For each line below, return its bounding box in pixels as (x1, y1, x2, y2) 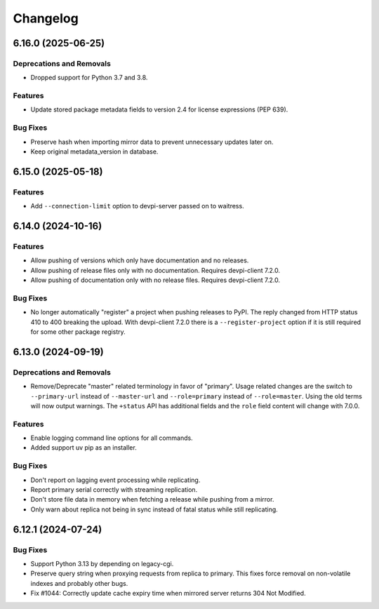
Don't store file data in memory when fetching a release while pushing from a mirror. (30, 495, 274, 504)
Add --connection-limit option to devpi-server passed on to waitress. (30, 202, 245, 210)
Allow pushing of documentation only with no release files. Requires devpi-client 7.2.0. (30, 276, 281, 284)
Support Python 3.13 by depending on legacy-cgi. (30, 559, 174, 568)
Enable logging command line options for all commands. (30, 434, 193, 442)
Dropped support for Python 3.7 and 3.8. (30, 74, 148, 82)
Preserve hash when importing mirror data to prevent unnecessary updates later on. (30, 138, 274, 146)
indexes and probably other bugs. (30, 579, 128, 587)
